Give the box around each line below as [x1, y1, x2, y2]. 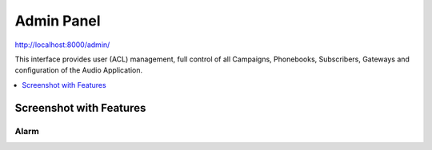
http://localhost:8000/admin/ [14, 40, 110, 49]
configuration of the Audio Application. [14, 65, 143, 75]
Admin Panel [14, 12, 101, 30]
